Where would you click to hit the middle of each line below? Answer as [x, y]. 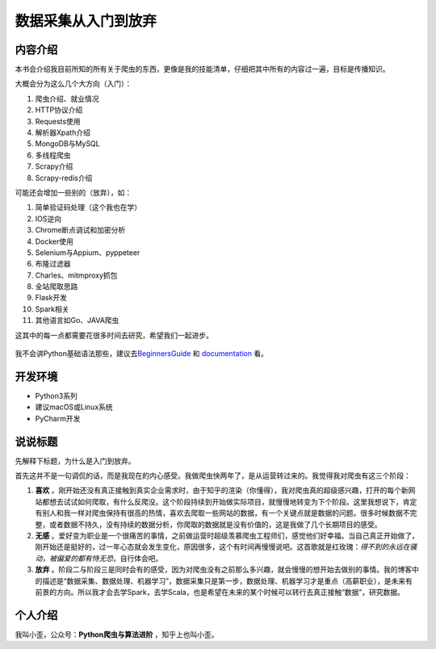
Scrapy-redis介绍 [64, 178]
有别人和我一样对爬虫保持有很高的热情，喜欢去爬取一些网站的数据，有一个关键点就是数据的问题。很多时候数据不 [222, 513]
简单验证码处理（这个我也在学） [88, 207]
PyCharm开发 [58, 418]
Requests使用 [58, 121]
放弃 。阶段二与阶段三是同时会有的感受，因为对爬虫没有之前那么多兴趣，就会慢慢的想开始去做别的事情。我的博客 [223, 570]
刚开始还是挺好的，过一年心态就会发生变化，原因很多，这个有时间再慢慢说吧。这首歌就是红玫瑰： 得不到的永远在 [222, 547]
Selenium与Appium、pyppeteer [88, 252]
